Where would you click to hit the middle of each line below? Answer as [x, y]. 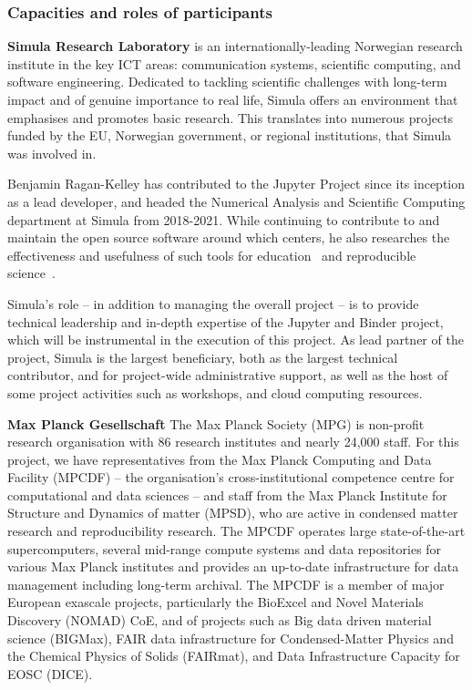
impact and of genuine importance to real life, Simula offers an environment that [233, 99]
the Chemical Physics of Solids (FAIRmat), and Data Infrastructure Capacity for [234, 656]
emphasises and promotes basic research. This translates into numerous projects [231, 117]
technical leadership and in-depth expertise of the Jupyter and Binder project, [226, 321]
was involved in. [52, 153]
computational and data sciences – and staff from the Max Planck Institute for [227, 494]
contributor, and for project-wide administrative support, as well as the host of [228, 375]
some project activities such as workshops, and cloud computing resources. [215, 392]
